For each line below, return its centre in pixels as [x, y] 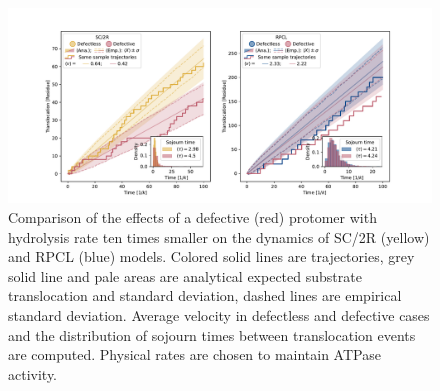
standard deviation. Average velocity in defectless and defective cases [219, 315]
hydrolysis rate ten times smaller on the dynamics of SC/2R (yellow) [219, 236]
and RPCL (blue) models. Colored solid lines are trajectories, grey [211, 256]
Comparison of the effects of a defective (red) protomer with [192, 217]
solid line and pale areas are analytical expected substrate [185, 275]
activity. [33, 373]
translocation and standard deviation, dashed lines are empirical [205, 295]
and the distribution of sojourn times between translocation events [212, 334]
